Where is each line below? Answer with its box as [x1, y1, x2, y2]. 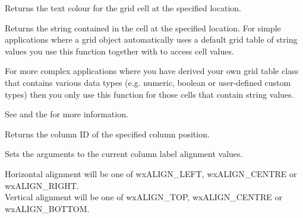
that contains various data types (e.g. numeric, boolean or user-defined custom [5, 76, 291, 88]
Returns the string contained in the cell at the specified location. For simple [5, 21, 281, 34]
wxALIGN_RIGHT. [5, 179, 79, 191]
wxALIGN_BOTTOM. [5, 202, 90, 214]
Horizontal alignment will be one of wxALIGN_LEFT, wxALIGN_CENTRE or [5, 167, 297, 179]
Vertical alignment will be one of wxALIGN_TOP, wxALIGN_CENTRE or [5, 191, 282, 203]
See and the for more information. [5, 108, 128, 120]
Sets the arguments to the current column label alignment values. [5, 148, 243, 160]
